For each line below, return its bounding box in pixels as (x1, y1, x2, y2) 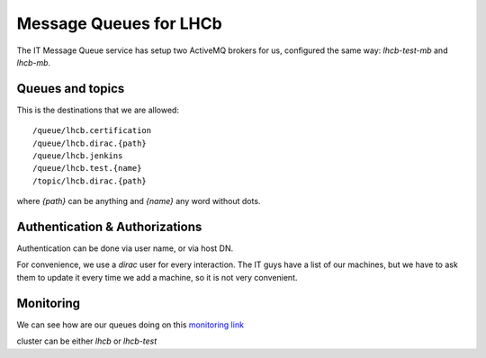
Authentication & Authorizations (16, 219, 202, 234)
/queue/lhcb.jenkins (32, 151, 123, 161)
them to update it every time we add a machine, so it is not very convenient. (16, 272, 298, 282)
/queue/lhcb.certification (32, 126, 152, 136)
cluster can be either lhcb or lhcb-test (16, 336, 157, 346)
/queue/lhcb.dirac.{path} (32, 138, 148, 148)
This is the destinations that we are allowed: (16, 104, 180, 115)
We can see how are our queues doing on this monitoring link (16, 319, 245, 330)
